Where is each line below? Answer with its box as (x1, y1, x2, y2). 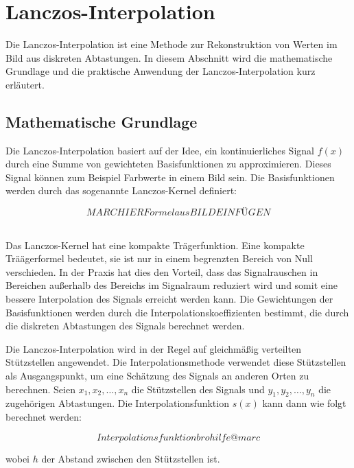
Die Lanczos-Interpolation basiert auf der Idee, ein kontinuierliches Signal (5, 143, 314, 157)
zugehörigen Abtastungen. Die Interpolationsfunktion (5, 396, 229, 410)
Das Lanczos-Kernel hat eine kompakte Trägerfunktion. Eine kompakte (5, 237, 305, 252)
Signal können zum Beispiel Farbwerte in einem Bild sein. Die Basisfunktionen (5, 169, 335, 184)
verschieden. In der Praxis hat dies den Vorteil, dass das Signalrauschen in (5, 264, 318, 279)
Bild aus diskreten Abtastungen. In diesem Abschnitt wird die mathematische (5, 50, 333, 65)
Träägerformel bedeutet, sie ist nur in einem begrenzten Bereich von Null (5, 251, 313, 266)
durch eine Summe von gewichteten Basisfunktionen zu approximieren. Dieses (5, 156, 331, 171)
